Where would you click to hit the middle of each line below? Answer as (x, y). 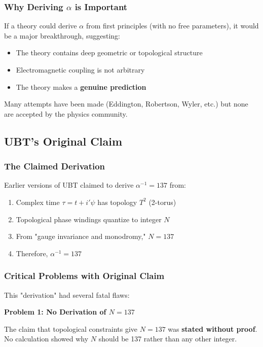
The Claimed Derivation (55, 166)
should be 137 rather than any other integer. (168, 339)
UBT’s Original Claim (63, 141)
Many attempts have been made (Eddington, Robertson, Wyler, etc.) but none (126, 104)
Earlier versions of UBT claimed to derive (69, 185)
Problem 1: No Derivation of (55, 312)
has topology (117, 202)
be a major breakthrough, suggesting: (62, 35)
